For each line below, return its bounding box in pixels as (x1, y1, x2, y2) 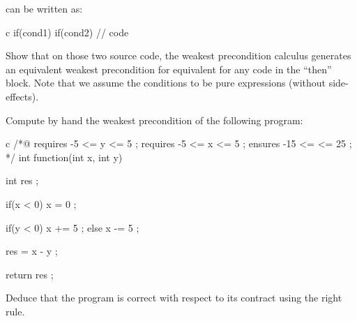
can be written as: (6, 1, 83, 15)
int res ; (6, 173, 39, 188)
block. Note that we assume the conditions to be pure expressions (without (6, 75, 326, 90)
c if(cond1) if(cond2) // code (6, 24, 129, 39)
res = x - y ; (6, 244, 58, 258)
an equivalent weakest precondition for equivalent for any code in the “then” (6, 61, 332, 76)
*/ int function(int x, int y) (6, 149, 123, 164)
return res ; (6, 267, 54, 281)
